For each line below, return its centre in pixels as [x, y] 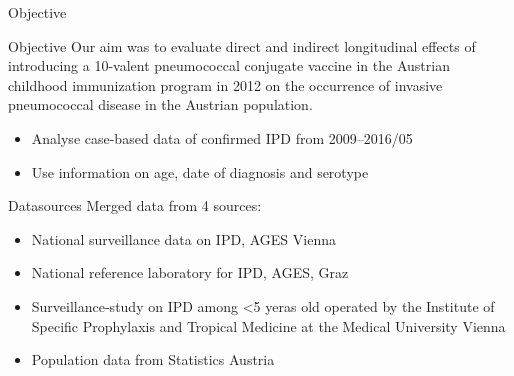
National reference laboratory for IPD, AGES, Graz [190, 272]
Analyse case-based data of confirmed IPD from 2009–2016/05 [222, 137]
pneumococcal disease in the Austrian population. [160, 104]
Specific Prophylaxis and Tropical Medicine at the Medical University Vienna [268, 325]
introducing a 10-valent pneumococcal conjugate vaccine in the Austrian [229, 65]
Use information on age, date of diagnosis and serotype [200, 171]
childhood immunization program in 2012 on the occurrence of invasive [225, 84]
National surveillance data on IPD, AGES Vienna [183, 238]
